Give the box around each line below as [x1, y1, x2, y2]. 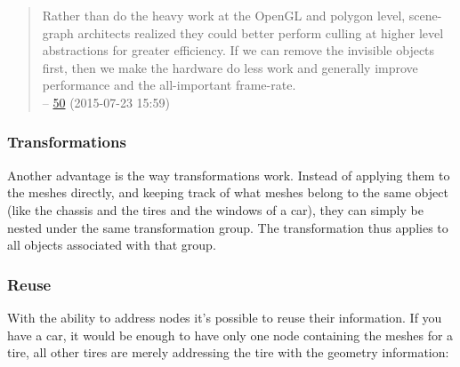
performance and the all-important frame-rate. [42, 76, 296, 94]
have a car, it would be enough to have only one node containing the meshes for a [7, 325, 454, 344]
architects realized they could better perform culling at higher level [77, 23, 444, 42]
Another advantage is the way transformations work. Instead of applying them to [7, 165, 450, 184]
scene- [408, 6, 442, 24]
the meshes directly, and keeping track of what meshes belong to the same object [7, 183, 448, 202]
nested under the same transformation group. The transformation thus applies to [7, 218, 448, 236]
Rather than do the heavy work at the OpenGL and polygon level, [42, 6, 406, 24]
